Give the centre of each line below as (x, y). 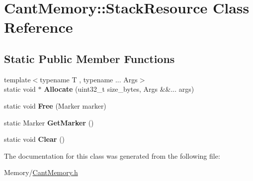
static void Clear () (35, 139)
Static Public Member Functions (89, 58)
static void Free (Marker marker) (55, 105)
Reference (39, 27)
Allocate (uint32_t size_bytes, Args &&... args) (119, 89)
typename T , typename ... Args (89, 79)
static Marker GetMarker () (49, 122)
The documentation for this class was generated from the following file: (112, 155)
